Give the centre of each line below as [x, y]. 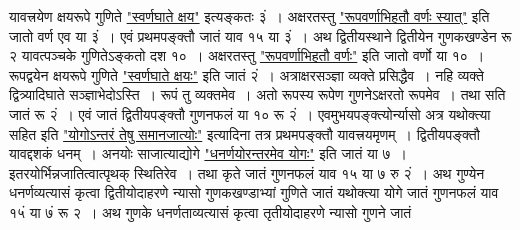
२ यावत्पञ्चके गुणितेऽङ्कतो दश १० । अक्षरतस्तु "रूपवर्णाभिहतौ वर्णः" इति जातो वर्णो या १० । [247, 55]
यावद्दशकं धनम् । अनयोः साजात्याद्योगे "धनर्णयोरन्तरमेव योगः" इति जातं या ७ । [208, 153]
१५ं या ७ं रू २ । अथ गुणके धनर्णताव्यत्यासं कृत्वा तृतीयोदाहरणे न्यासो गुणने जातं [210, 211]
